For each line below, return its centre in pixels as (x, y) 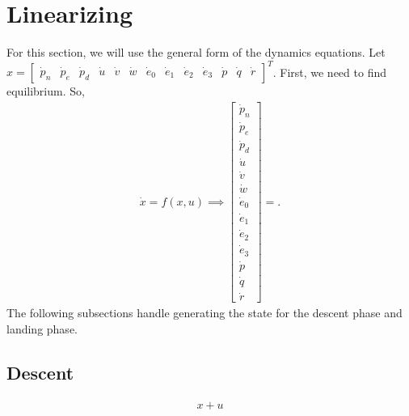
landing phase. (42, 328)
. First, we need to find (329, 72)
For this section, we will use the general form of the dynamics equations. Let (196, 52)
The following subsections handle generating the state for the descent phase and (204, 313)
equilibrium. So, (46, 91)
